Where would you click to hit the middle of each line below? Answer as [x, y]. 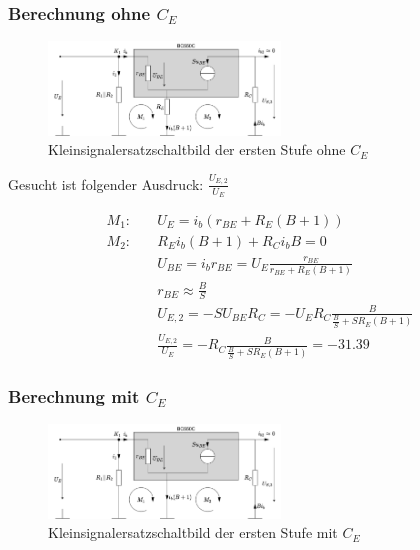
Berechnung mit [74, 395]
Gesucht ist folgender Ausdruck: [106, 183]
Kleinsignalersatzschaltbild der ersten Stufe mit [193, 532]
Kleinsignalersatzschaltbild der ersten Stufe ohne [197, 149]
